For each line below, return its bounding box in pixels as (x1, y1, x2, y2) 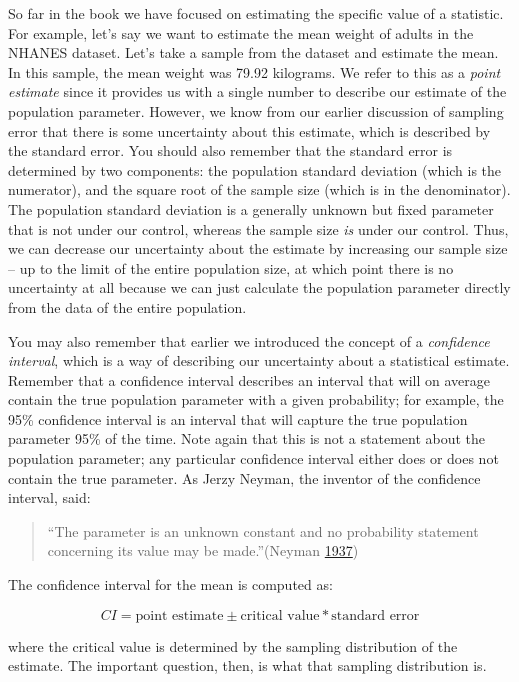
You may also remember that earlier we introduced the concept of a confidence (8, 330, 490, 351)
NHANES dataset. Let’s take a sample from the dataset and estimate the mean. (8, 42, 499, 63)
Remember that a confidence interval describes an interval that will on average (8, 369, 490, 390)
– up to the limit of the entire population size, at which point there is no (8, 257, 454, 278)
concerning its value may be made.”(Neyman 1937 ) (47, 540, 359, 561)
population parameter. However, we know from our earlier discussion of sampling (8, 100, 504, 121)
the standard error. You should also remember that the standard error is (8, 140, 453, 161)
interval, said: (8, 487, 91, 508)
